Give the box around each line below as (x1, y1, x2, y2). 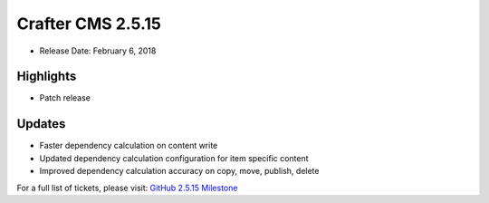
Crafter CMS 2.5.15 (16, 14, 162, 34)
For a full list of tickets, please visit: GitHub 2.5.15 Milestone (16, 182, 238, 193)
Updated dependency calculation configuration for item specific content (39, 152, 309, 163)
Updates (16, 116, 66, 131)
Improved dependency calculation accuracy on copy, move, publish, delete (39, 166, 320, 177)
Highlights (16, 69, 77, 84)
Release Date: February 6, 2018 (39, 45, 157, 56)
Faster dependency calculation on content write (39, 140, 218, 151)
